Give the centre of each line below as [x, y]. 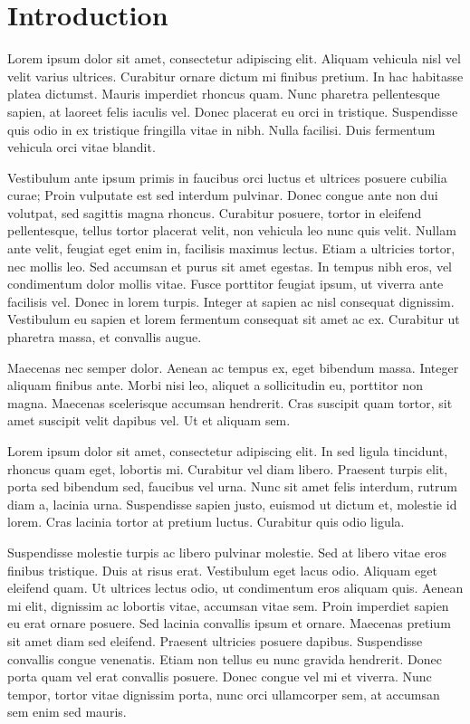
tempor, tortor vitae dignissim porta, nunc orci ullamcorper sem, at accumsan [224, 694]
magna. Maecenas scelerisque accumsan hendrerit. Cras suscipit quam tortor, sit [230, 402]
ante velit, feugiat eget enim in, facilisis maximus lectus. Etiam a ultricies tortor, [231, 248]
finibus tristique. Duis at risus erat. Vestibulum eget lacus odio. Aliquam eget [222, 570]
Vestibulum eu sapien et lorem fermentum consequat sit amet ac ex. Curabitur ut [234, 319]
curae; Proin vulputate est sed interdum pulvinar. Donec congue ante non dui [223, 195]
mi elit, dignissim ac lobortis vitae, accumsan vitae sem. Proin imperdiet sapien [228, 605]
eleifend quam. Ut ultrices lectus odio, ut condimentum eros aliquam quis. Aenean [235, 588]
